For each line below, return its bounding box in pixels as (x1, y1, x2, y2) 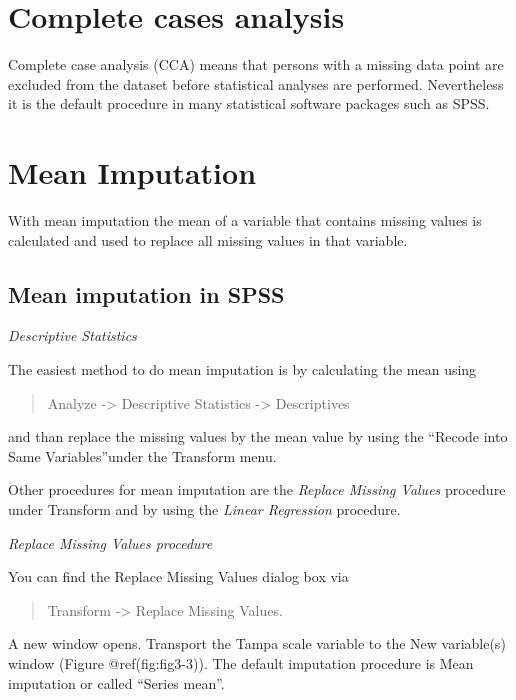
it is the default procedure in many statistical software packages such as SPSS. (8, 93, 490, 114)
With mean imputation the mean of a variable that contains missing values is (8, 210, 482, 231)
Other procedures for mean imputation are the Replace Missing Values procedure (8, 479, 506, 500)
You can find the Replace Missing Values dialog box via (8, 566, 349, 587)
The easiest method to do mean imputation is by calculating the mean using (8, 359, 477, 380)
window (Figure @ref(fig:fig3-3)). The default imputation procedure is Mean (8, 652, 474, 673)
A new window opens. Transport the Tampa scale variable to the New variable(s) (8, 633, 506, 654)
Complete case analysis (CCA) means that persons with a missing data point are (8, 54, 504, 75)
